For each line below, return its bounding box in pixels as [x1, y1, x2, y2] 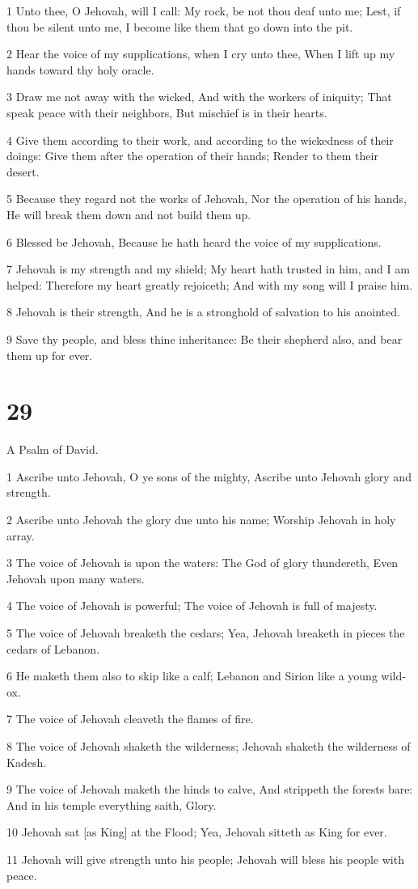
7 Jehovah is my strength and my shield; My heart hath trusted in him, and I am [6, 260, 410, 277]
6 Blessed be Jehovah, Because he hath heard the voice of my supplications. [6, 233, 382, 250]
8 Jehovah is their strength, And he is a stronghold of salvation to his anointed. [6, 303, 400, 320]
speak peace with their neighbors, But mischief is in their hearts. [6, 104, 327, 121]
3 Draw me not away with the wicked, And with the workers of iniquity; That [6, 88, 392, 105]
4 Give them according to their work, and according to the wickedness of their [6, 131, 394, 148]
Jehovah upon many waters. [6, 569, 145, 586]
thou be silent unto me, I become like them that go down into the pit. [6, 18, 353, 35]
